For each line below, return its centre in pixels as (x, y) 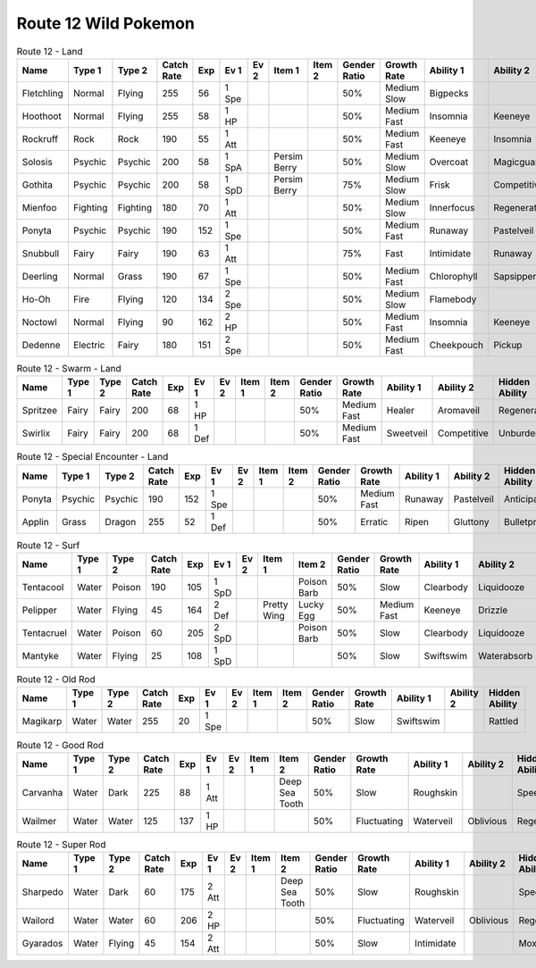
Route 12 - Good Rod (60, 745)
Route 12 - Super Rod (61, 844)
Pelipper (39, 610)
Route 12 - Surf (48, 545)
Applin (35, 522)
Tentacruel (44, 633)
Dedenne (41, 345)
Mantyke (40, 656)
